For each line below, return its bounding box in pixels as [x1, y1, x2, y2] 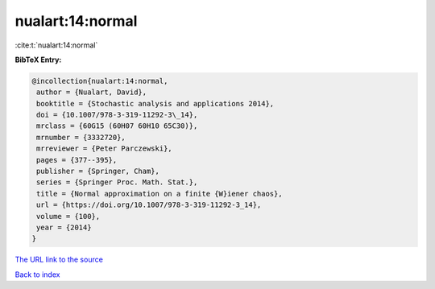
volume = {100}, [36, 212, 101, 221]
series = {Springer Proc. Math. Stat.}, [36, 178, 198, 187]
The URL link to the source [14, 254, 104, 265]
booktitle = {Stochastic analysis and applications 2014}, [36, 99, 275, 108]
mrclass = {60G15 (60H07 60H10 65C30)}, [36, 122, 198, 130]
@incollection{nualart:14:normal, [31, 76, 168, 85]
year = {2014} [36, 223, 92, 232]
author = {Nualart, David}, [36, 88, 147, 97]
